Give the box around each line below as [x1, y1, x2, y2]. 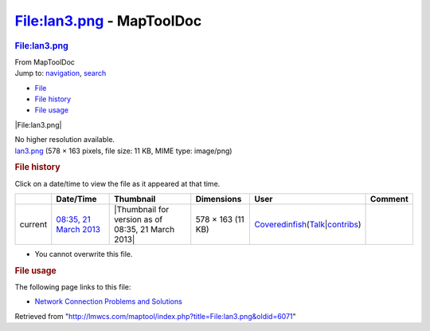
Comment [370, 193, 409, 204]
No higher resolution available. [14, 135, 115, 144]
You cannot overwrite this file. [34, 249, 133, 258]
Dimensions [195, 193, 242, 204]
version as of [114, 214, 163, 225]
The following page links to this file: [14, 282, 131, 292]
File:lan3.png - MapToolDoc [14, 12, 202, 30]
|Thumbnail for [114, 203, 170, 215]
